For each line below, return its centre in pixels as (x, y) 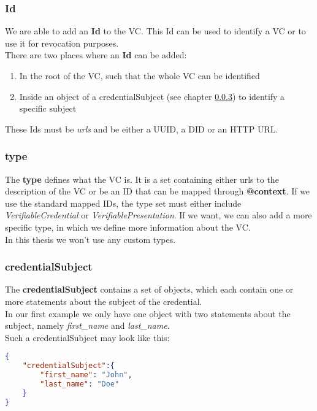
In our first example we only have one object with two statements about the (148, 313)
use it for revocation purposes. (62, 43)
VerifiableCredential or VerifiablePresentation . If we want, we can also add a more (158, 215)
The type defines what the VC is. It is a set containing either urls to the (142, 179)
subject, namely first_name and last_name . (87, 325)
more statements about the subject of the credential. (104, 301)
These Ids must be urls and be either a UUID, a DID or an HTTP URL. (142, 129)
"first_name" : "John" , (86, 375)
